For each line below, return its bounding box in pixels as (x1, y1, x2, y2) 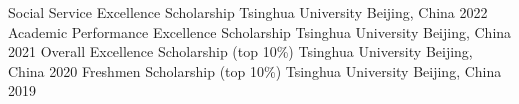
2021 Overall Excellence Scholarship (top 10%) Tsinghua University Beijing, (8, 41, 473, 62)
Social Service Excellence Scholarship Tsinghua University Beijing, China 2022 (8, 2, 488, 22)
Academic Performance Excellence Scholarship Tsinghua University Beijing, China (8, 21, 512, 42)
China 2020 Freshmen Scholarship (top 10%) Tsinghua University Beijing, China (8, 60, 502, 81)
